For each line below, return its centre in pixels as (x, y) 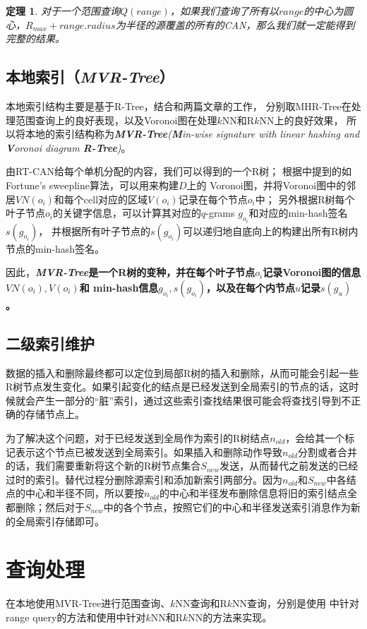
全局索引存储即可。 (60, 521)
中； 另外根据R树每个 (305, 199)
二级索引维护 (50, 343)
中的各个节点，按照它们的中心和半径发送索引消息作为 (227, 507)
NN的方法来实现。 (230, 617)
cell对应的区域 (116, 199)
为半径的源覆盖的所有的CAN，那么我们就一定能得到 (235, 24)
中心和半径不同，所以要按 (84, 493)
